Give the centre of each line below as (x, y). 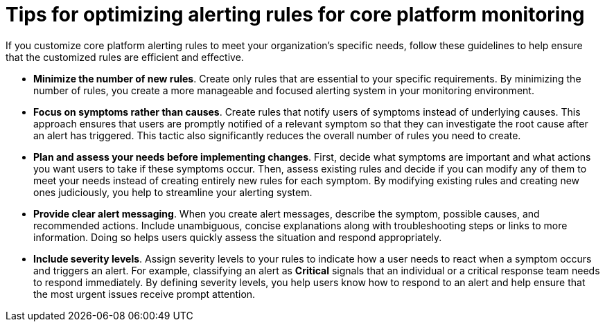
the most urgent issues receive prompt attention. (144, 294)
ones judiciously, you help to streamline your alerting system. (173, 192)
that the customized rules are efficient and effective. (125, 57)
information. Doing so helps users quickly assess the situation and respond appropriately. (238, 237)
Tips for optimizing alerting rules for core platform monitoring (295, 15)
